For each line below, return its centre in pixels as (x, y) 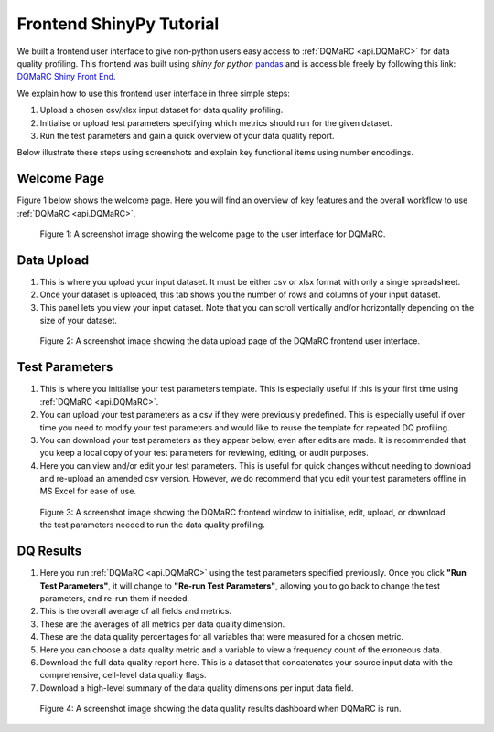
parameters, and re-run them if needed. (115, 598)
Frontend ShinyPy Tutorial (118, 24)
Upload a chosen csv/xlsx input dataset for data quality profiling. (161, 111)
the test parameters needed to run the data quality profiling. (152, 525)
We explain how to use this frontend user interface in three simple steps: (153, 93)
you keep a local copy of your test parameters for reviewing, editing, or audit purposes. (204, 453)
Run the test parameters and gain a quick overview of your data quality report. (187, 135)
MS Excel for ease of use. (88, 491)
